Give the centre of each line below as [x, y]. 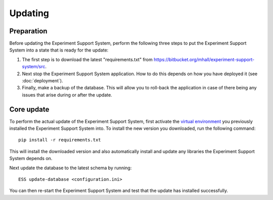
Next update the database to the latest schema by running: [71, 168]
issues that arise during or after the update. [67, 95]
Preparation [28, 31]
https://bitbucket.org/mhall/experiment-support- [204, 59]
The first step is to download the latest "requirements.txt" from [87, 59]
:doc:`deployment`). [42, 81]
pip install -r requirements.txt [60, 140]
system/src [34, 67]
